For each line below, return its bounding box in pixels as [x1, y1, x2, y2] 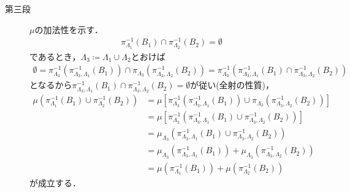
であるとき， [29, 50, 81, 62]
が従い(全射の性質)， [190, 78, 275, 91]
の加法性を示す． [34, 23, 103, 36]
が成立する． [29, 176, 81, 189]
